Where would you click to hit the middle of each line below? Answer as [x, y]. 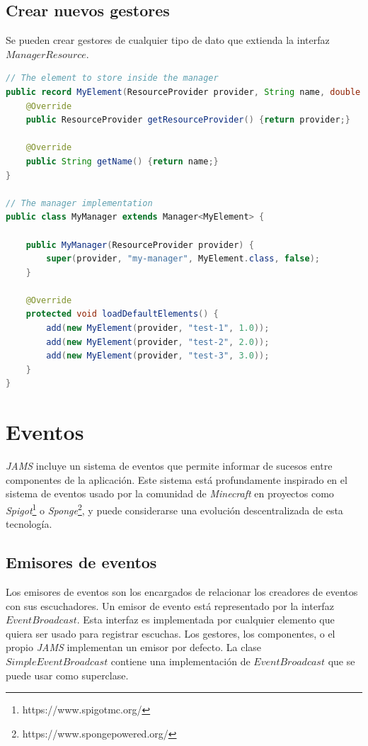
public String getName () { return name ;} [122, 161]
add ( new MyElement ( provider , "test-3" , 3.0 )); [158, 356]
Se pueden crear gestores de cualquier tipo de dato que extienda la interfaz [168, 40]
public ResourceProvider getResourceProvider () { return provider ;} [188, 120]
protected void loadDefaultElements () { [122, 314]
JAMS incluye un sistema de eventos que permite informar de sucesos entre [169, 466]
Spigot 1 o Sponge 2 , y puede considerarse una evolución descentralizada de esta [174, 509]
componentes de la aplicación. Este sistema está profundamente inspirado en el [177, 479]
